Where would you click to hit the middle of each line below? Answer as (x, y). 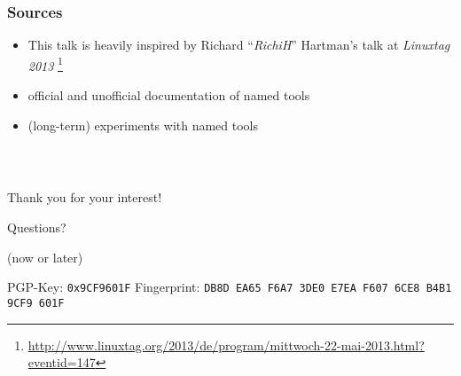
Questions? (37, 227)
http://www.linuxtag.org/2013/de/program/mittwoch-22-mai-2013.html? (226, 345)
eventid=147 (62, 362)
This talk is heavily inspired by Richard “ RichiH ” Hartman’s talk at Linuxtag (239, 45)
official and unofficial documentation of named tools (169, 95)
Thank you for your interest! (85, 197)
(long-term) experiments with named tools (143, 125)
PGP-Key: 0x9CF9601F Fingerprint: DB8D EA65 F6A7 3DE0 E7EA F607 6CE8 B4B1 (230, 287)
